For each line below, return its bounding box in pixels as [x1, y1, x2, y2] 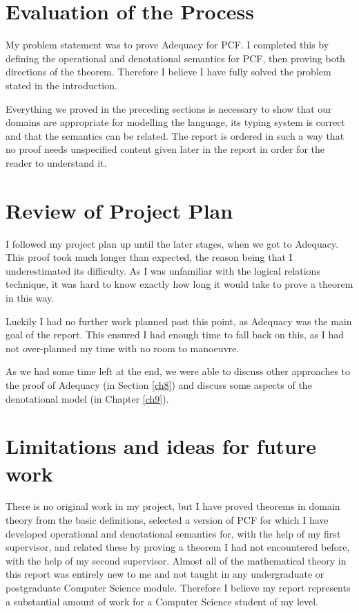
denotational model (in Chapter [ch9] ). [6, 391, 169, 405]
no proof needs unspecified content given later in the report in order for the [6, 142, 325, 156]
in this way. [6, 290, 55, 304]
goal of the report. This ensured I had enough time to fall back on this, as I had [6, 327, 345, 342]
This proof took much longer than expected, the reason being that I [6, 250, 293, 264]
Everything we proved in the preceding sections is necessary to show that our [6, 101, 332, 116]
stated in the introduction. [6, 77, 117, 92]
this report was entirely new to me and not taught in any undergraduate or [6, 567, 324, 581]
